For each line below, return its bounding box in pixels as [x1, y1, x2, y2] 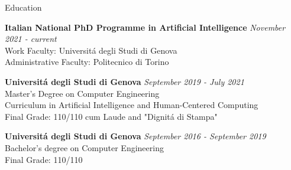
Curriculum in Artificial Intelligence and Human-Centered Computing [5, 99, 258, 111]
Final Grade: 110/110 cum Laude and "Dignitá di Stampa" [5, 110, 218, 122]
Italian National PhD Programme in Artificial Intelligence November [5, 21, 286, 33]
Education [5, 1, 42, 13]
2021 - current [5, 32, 57, 45]
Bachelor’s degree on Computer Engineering [5, 141, 164, 153]
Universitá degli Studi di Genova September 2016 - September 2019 [5, 130, 266, 142]
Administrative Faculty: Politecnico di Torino [5, 55, 169, 68]
